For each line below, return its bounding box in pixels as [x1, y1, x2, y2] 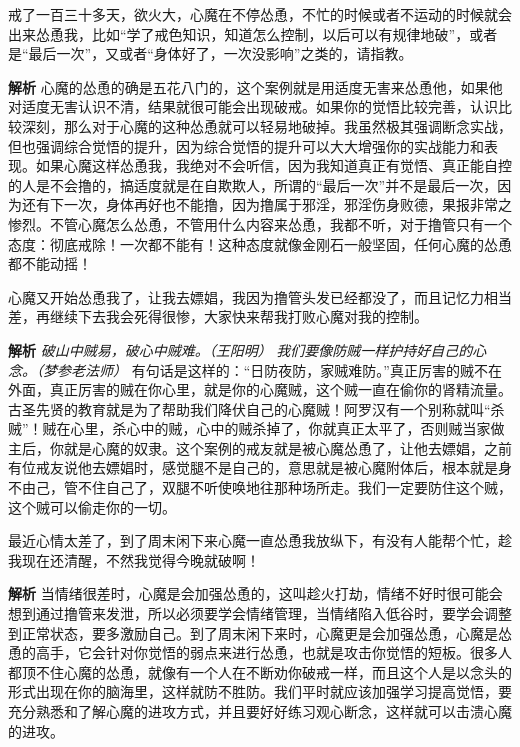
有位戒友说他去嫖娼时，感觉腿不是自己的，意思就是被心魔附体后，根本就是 [8, 457, 498, 478]
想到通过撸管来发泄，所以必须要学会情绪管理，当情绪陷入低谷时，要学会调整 [8, 603, 512, 624]
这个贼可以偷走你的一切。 [8, 496, 176, 517]
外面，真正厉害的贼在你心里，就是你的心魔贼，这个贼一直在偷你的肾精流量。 [8, 379, 512, 400]
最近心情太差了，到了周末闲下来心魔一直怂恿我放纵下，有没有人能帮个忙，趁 [8, 530, 512, 551]
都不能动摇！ [8, 253, 92, 274]
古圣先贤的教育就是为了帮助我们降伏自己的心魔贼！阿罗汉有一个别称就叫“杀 [8, 398, 505, 419]
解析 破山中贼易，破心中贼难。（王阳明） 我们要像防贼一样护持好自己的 [8, 339, 473, 360]
